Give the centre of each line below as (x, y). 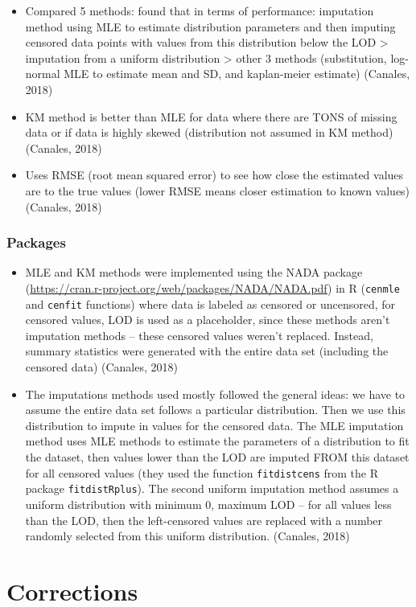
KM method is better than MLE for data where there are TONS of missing (211, 116)
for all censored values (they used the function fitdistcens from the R (202, 472)
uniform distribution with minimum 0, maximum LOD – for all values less (208, 504)
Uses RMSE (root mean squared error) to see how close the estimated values (214, 175)
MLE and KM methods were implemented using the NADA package (194, 272)
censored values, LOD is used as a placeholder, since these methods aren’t (208, 320)
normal (43, 74)
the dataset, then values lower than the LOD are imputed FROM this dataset (217, 457)
